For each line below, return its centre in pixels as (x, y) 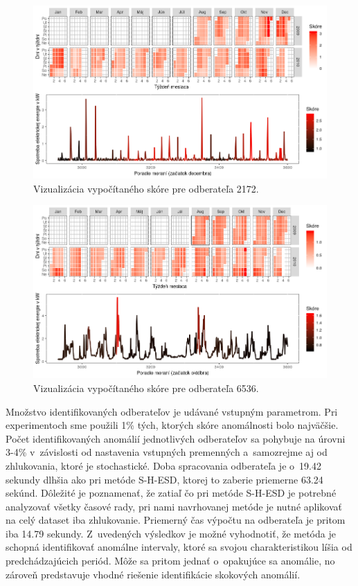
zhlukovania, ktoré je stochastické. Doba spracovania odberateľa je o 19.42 (163, 465)
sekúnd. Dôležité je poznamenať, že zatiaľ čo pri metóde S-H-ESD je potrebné (171, 493)
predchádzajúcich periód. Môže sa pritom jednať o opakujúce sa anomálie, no (170, 561)
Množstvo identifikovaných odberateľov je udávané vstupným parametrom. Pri (172, 411)
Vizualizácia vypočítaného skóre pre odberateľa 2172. (146, 188)
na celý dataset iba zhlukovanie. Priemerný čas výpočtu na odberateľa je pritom (176, 520)
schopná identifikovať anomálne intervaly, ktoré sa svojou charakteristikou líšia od (179, 547)
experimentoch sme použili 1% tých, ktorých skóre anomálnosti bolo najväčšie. (172, 425)
